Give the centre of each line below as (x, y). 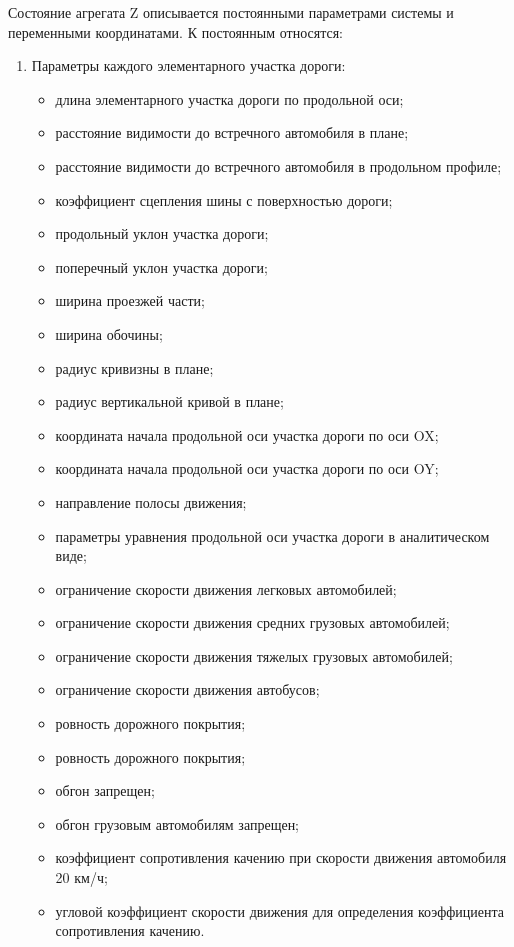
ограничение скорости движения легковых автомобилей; (226, 588)
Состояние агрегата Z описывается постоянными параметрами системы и (231, 12)
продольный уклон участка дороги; (162, 233)
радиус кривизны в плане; (134, 367)
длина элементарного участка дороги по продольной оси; (229, 98)
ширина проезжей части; (130, 300)
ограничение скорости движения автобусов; (187, 689)
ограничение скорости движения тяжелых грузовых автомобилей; (254, 655)
